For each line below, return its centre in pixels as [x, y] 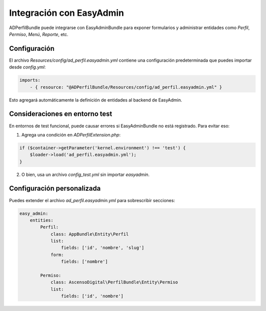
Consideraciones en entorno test [61, 114]
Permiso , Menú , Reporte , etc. [39, 34]
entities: [42, 220]
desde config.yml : [28, 67]
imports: [30, 80]
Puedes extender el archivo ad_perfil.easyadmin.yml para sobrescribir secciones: [92, 200]
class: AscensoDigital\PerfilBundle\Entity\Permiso [114, 282]
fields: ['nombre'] [84, 262]
